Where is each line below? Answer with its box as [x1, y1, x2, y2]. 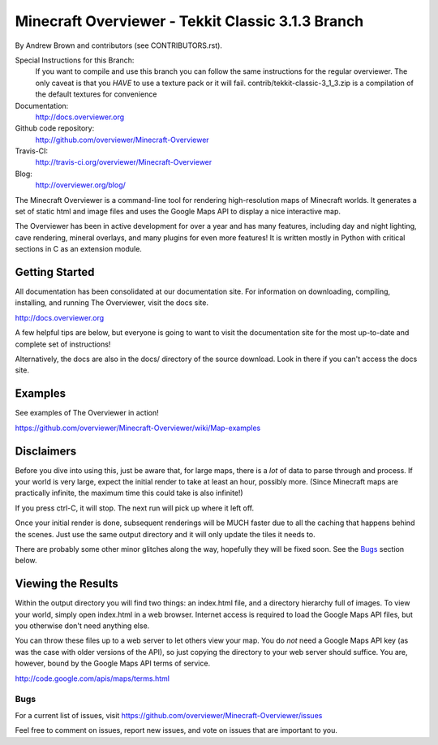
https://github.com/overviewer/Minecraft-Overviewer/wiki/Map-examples [15, 423, 261, 433]
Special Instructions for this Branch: [15, 55, 135, 65]
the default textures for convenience [35, 89, 157, 99]
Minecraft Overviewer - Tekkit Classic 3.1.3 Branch [15, 12, 364, 30]
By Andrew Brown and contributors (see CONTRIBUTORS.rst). [15, 41, 223, 50]
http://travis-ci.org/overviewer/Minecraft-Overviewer [35, 157, 213, 167]
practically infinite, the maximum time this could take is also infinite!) [15, 488, 243, 498]
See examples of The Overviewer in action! [15, 408, 160, 418]
